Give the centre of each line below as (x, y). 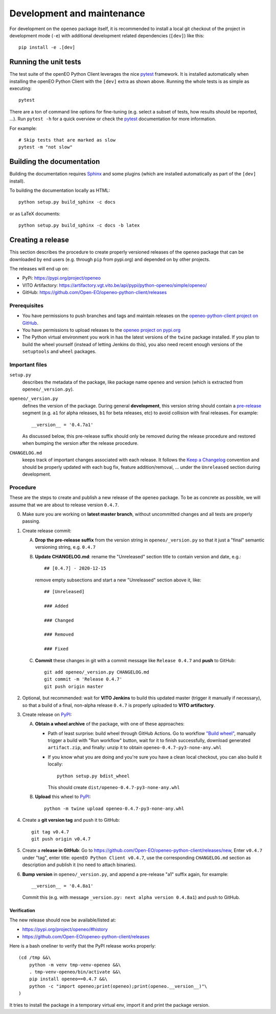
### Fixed (56, 649)
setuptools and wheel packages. (59, 352)
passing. (31, 521)
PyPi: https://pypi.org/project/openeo (62, 278)
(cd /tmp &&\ (35, 958)
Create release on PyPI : (47, 714)
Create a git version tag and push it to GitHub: (71, 820)
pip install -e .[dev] (47, 48)
